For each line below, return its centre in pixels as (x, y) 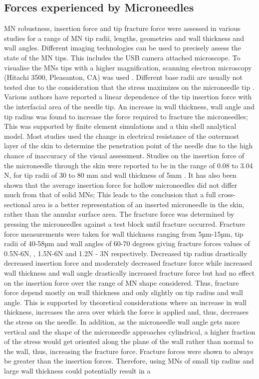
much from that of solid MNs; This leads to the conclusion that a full (110, 194)
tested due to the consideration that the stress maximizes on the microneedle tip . (129, 87)
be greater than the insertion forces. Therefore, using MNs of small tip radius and (129, 361)
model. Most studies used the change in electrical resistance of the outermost (122, 136)
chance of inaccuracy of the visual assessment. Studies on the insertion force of (124, 155)
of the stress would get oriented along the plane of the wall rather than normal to (129, 341)
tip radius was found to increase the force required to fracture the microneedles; (126, 116)
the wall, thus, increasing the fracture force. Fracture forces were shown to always (129, 351)
